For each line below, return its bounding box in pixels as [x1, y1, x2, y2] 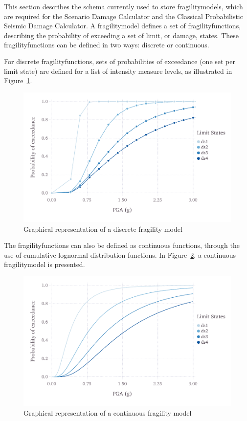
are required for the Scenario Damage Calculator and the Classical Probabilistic [4, 11, 243, 21]
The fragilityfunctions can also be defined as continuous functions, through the [4, 240, 240, 250]
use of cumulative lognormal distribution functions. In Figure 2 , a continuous [4, 249, 236, 260]
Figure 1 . [4, 75, 32, 86]
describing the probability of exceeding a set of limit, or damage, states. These [4, 30, 239, 40]
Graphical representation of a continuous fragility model [23, 407, 192, 418]
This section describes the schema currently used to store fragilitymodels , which [4, 1, 243, 11]
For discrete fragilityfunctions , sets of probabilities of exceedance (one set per [4, 56, 235, 66]
